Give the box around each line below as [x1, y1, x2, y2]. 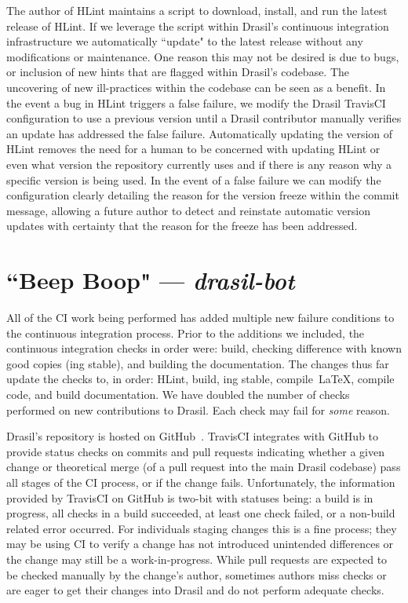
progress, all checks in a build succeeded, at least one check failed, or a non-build [6, 505, 395, 521]
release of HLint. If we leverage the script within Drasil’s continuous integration [6, 17, 389, 34]
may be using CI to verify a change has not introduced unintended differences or [6, 535, 394, 552]
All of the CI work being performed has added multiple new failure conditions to [6, 309, 395, 326]
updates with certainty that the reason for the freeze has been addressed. [6, 217, 358, 234]
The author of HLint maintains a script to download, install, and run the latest [6, 2, 388, 18]
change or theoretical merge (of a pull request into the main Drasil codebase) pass [6, 459, 401, 475]
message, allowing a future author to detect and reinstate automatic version [6, 202, 371, 218]
